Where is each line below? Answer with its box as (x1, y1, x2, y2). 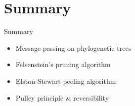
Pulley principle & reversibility (15, 92, 109, 103)
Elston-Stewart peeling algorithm (15, 75, 116, 86)
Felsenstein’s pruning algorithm (15, 59, 111, 70)
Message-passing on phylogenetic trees (15, 42, 132, 53)
